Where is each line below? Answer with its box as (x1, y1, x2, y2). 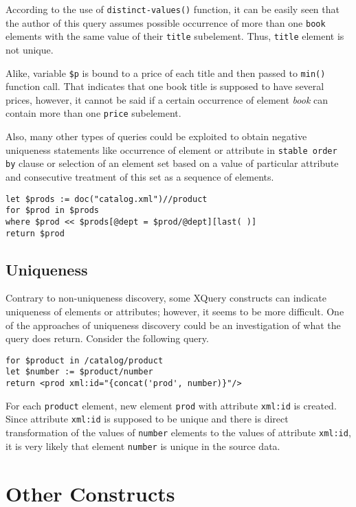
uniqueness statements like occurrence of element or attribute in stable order (5, 142, 337, 157)
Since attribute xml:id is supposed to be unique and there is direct (5, 412, 289, 426)
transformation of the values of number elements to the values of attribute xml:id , (5, 425, 351, 440)
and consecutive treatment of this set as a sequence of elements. (5, 169, 274, 183)
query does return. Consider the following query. (5, 331, 209, 346)
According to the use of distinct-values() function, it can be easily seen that (5, 2, 340, 16)
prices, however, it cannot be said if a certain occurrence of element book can (5, 92, 329, 106)
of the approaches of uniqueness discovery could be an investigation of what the (5, 317, 341, 332)
